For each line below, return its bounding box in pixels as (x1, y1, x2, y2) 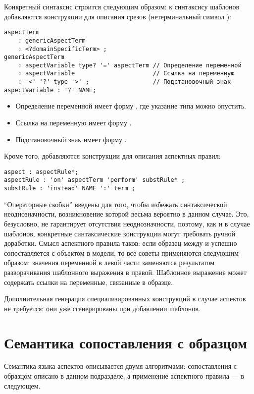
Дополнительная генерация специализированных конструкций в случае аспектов (4, 293, 246, 304)
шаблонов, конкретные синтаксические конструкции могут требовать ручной (4, 228, 235, 238)
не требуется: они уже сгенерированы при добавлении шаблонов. (4, 303, 201, 313)
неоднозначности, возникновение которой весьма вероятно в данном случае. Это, (4, 209, 249, 219)
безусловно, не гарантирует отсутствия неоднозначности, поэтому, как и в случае (4, 218, 250, 228)
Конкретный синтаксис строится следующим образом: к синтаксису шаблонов (4, 1, 240, 11)
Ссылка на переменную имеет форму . (15, 117, 132, 128)
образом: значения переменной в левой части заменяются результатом (4, 257, 215, 268)
